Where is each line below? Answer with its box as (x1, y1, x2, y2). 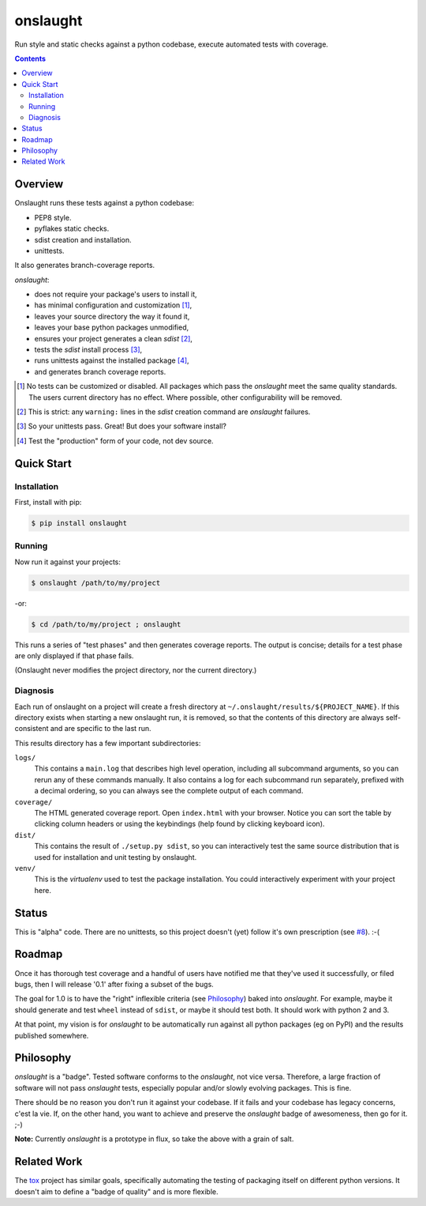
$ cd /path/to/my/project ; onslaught (31, 620, 181, 628)
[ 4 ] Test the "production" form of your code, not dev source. (17, 435, 214, 446)
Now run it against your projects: (14, 557, 121, 567)
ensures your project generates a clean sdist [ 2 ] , (34, 334, 193, 343)
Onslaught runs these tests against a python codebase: (14, 198, 195, 208)
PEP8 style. (34, 213, 72, 222)
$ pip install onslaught (31, 518, 128, 527)
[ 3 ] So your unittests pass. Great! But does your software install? (17, 421, 227, 431)
